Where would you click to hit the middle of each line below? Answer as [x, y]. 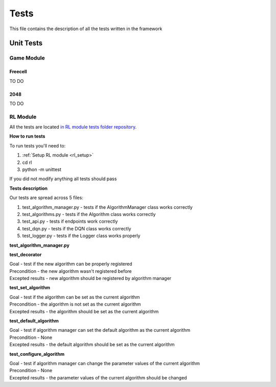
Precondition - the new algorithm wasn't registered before [71, 271]
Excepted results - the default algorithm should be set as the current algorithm [92, 345]
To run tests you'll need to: [38, 145]
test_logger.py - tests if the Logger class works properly [81, 236]
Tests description [29, 188]
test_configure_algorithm [37, 354]
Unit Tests [26, 43]
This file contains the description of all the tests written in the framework [86, 29]
